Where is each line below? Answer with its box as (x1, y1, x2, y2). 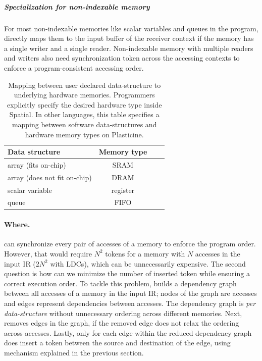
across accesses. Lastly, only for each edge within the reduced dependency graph (4, 327, 252, 338)
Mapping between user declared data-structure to (8, 79, 161, 90)
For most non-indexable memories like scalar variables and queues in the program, (4, 23, 258, 33)
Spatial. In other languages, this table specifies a (9, 109, 160, 120)
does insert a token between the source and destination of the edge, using (4, 337, 231, 348)
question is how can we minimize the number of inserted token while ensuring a (4, 268, 250, 279)
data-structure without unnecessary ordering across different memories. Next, (4, 307, 242, 318)
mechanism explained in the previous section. (4, 347, 144, 357)
